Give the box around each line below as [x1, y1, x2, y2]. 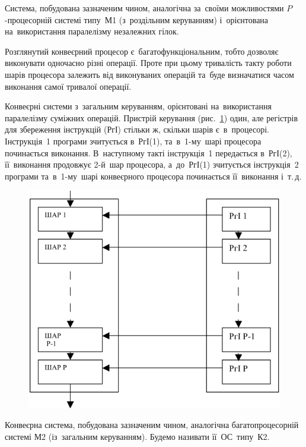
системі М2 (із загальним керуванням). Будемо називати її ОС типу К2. [5, 430, 270, 442]
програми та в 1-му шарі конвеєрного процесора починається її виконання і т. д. [5, 169, 302, 182]
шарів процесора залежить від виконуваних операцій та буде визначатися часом [5, 68, 294, 80]
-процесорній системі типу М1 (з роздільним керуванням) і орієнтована [5, 13, 269, 26]
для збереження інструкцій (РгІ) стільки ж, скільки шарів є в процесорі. [5, 123, 270, 136]
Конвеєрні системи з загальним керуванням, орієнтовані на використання [5, 100, 272, 112]
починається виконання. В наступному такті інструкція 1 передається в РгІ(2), [5, 146, 292, 159]
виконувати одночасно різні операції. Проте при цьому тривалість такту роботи [5, 56, 292, 69]
